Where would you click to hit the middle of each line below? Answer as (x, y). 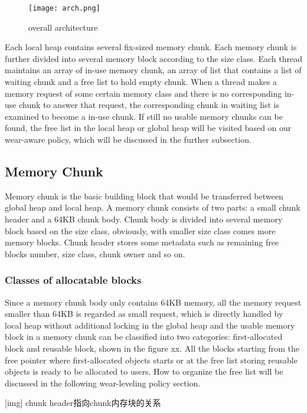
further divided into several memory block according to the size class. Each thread (153, 58)
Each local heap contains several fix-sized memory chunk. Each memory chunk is (151, 47)
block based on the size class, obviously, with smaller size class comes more (140, 230)
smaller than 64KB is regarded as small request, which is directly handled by (144, 314)
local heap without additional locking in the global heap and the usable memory (150, 325)
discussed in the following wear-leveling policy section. (103, 383)
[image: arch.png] (64, 8)
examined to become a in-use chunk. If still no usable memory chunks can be (144, 116)
